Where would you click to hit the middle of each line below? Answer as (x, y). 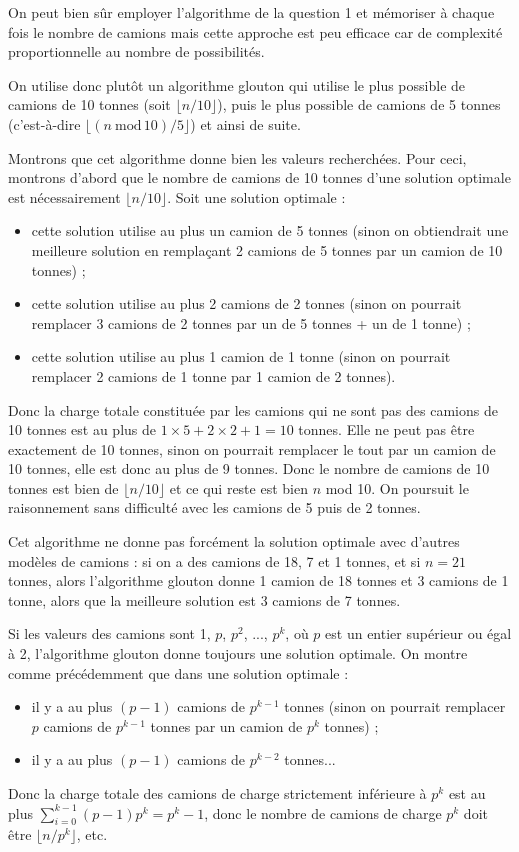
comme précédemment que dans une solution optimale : (178, 672)
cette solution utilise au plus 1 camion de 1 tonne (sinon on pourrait (241, 356)
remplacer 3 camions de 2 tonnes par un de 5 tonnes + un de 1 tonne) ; (251, 322)
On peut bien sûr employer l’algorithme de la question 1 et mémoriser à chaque (251, 12)
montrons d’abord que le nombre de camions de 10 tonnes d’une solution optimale (259, 177)
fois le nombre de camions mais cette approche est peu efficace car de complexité (255, 31)
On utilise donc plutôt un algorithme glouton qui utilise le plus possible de (237, 84)
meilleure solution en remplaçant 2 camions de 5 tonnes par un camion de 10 (267, 249)
